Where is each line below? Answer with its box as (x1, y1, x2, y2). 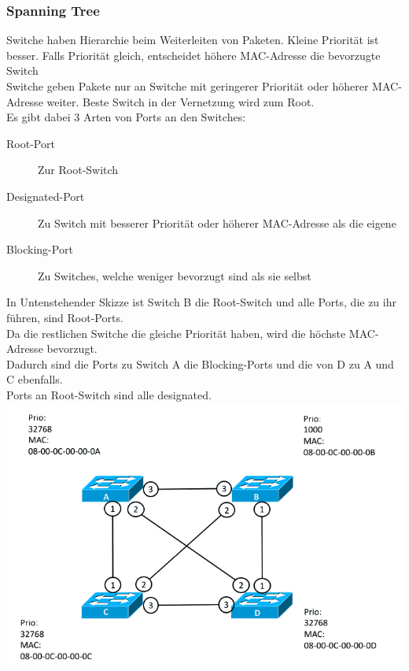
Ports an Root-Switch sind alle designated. (6, 386, 212, 402)
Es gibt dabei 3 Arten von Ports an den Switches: (6, 109, 246, 125)
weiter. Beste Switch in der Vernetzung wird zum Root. (46, 93, 315, 109)
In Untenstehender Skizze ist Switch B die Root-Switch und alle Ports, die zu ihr (6, 294, 396, 310)
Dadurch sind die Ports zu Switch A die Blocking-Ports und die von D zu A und (6, 355, 394, 372)
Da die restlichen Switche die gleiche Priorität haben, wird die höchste (6, 324, 346, 341)
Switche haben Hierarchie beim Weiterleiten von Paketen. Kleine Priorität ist (6, 32, 379, 48)
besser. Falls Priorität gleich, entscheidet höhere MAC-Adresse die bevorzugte (6, 46, 381, 63)
